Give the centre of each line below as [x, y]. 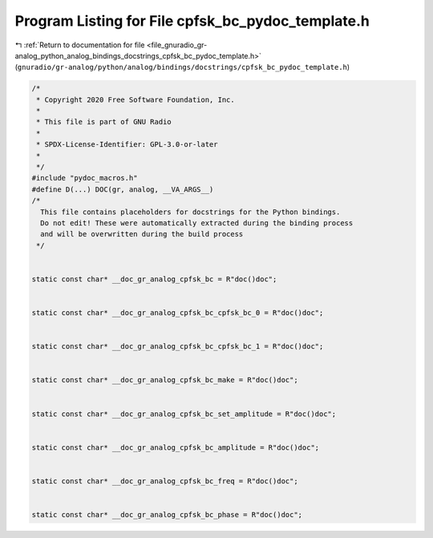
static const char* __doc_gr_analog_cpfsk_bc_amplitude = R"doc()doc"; [176, 447]
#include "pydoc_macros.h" [85, 178]
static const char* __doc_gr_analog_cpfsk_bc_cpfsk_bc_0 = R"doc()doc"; [178, 313]
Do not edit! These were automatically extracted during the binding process [197, 223]
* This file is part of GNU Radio [104, 122]
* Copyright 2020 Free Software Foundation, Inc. [136, 99]
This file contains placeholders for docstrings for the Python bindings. [190, 212]
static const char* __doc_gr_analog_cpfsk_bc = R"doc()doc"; [154, 279]
